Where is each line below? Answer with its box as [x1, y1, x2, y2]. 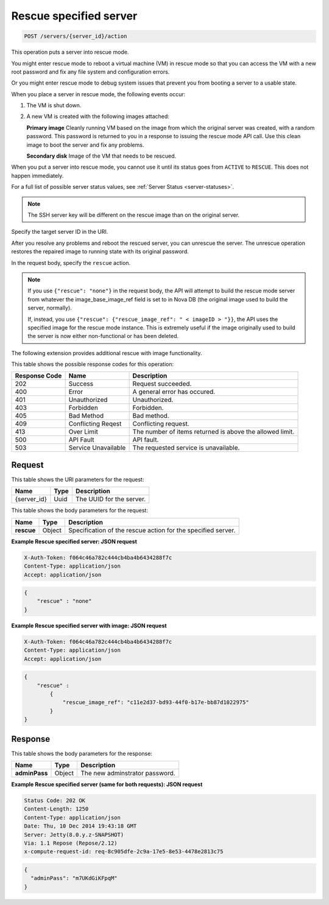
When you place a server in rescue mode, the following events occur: [11, 90, 186, 97]
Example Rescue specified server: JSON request [11, 538, 137, 545]
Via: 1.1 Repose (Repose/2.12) [24, 839, 118, 847]
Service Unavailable [68, 443, 126, 452]
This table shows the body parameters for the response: [11, 750, 152, 757]
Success [68, 379, 94, 388]
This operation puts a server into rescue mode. [11, 49, 129, 56]
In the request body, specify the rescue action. [11, 259, 131, 266]
